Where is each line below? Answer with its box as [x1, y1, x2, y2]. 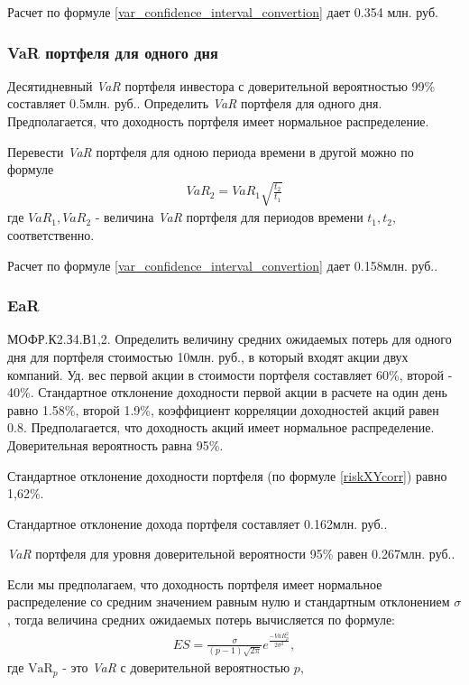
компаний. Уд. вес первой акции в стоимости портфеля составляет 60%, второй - [7, 365, 453, 384]
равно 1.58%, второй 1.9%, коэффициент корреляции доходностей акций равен [7, 400, 439, 419]
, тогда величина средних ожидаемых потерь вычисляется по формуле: [7, 610, 396, 629]
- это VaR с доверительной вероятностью [62, 658, 290, 677]
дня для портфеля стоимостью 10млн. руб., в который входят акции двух [7, 347, 409, 366]
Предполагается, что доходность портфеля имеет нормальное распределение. [7, 112, 429, 130]
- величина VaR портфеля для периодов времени [95, 208, 363, 227]
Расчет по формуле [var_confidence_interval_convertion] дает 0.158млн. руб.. [7, 255, 438, 274]
